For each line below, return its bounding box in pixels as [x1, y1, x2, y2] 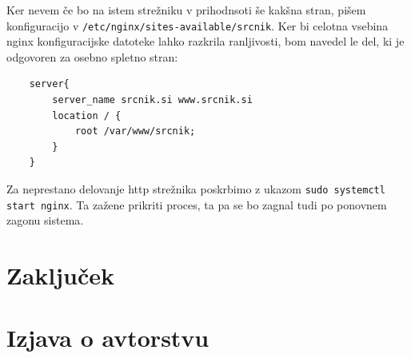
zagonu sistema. [6, 212, 84, 229]
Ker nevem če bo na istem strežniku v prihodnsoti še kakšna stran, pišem [6, 2, 366, 18]
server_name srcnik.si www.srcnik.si [52, 94, 253, 106]
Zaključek [6, 259, 115, 292]
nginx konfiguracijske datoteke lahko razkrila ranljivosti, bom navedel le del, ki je [6, 33, 405, 50]
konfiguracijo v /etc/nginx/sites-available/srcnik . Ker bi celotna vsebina [6, 17, 389, 34]
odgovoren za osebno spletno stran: [6, 48, 178, 65]
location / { [52, 109, 122, 121]
